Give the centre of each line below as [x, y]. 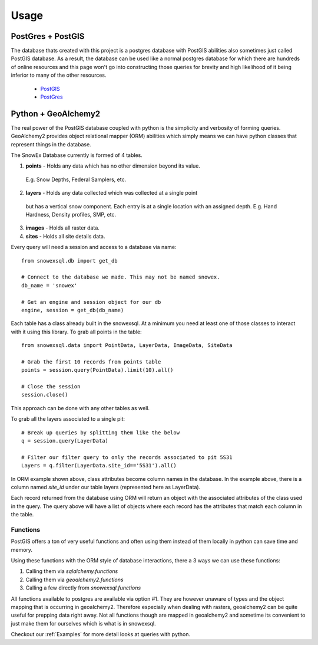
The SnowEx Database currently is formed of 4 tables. [77, 155]
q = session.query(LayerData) [65, 441]
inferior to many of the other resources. [59, 75]
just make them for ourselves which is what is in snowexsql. [83, 623]
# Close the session [51, 387]
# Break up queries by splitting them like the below [100, 433]
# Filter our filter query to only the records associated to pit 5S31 [127, 457]
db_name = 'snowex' [49, 285]
